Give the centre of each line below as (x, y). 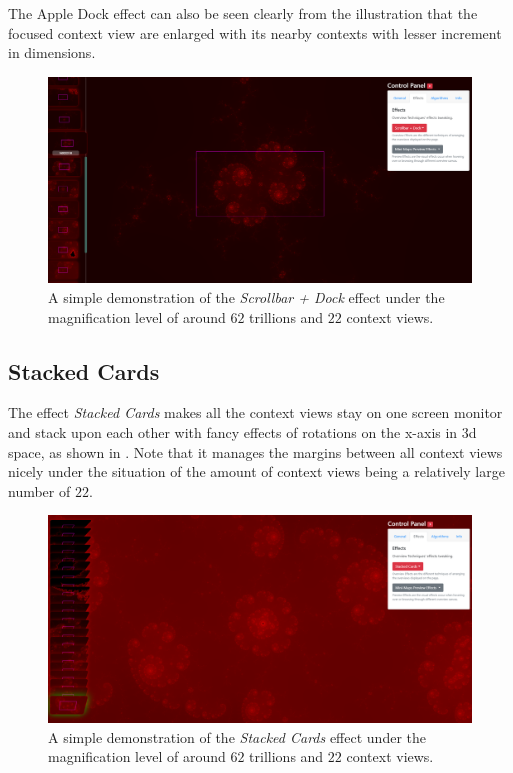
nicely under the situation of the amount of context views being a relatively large (256, 471)
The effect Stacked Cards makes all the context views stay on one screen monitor (255, 412)
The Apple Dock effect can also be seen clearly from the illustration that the (243, 13)
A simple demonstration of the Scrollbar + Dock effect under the (246, 296)
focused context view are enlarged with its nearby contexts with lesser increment (255, 32)
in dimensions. (52, 52)
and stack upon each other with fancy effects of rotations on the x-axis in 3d (242, 431)
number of (39, 490)
